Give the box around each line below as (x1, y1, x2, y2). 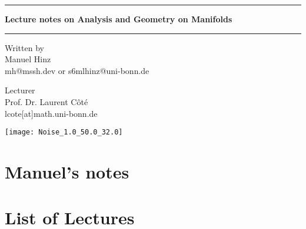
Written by (5, 41, 44, 53)
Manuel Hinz (5, 53, 51, 65)
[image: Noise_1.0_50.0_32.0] (5, 128, 123, 137)
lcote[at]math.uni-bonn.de (5, 107, 98, 119)
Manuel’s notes (5, 160, 129, 183)
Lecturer (5, 84, 35, 96)
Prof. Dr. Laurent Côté (5, 95, 88, 107)
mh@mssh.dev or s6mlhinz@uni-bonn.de (5, 64, 149, 76)
